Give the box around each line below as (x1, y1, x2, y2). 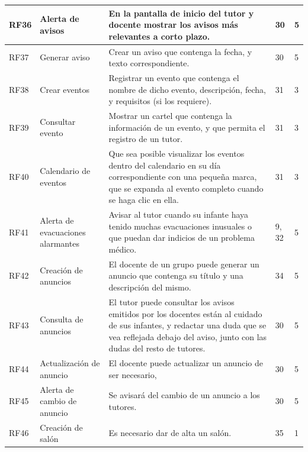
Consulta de (40, 313, 84, 325)
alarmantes (40, 237, 79, 250)
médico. (108, 243, 137, 256)
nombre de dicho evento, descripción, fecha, (108, 83, 266, 95)
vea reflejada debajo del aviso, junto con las (108, 330, 267, 343)
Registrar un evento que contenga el (108, 71, 239, 83)
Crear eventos (40, 83, 90, 95)
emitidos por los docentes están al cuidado (108, 307, 262, 319)
